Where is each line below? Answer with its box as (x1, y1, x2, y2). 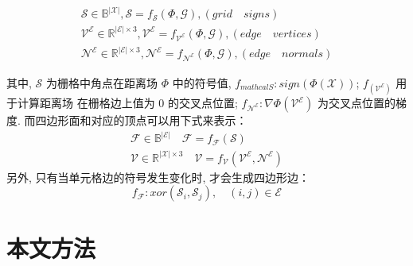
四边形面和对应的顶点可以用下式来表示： (35, 112, 247, 129)
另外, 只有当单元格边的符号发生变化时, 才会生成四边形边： (6, 168, 310, 185)
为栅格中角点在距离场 (45, 74, 158, 91)
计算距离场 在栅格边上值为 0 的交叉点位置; (17, 94, 238, 111)
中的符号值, (172, 74, 232, 91)
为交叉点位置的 (318, 94, 396, 111)
